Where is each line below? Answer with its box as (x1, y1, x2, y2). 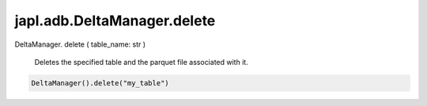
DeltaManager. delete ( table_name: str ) (14, 40, 146, 49)
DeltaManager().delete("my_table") (31, 78, 169, 87)
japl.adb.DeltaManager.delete (14, 12, 216, 29)
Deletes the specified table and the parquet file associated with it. (34, 57, 248, 66)
